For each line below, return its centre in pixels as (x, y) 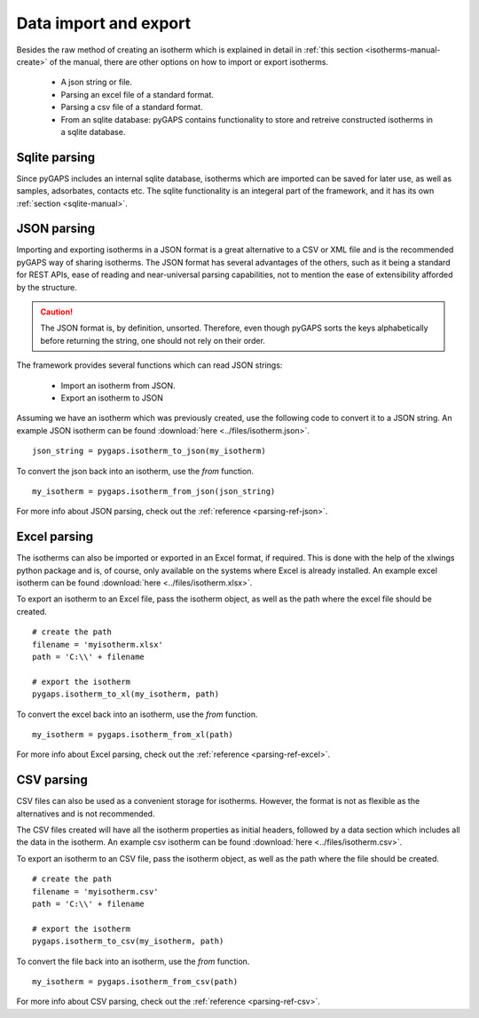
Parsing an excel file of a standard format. (137, 94)
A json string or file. (97, 82)
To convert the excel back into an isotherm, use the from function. (137, 714)
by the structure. (47, 287)
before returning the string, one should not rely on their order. (153, 340)
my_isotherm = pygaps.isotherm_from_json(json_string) (154, 491)
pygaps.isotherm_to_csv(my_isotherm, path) (128, 941)
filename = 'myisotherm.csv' (95, 891)
